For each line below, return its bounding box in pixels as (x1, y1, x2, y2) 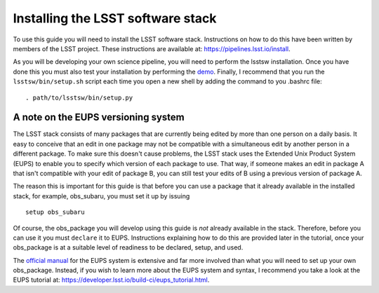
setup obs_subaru (25, 208, 85, 217)
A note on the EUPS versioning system (13, 111, 185, 123)
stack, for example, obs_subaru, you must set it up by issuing (13, 191, 190, 200)
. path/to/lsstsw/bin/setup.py (25, 93, 133, 102)
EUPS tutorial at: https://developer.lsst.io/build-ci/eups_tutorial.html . (13, 275, 210, 284)
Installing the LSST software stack (13, 11, 217, 26)
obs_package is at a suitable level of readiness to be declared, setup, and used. (13, 243, 244, 252)
